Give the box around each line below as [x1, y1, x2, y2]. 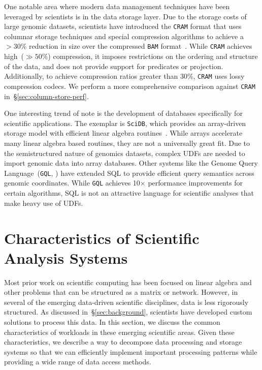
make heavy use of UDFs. [4, 197, 83, 208]
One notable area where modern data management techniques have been [4, 1, 230, 11]
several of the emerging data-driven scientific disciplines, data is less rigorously [4, 296, 249, 307]
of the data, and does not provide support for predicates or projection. [4, 60, 223, 71]
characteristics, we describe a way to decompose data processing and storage [4, 336, 242, 347]
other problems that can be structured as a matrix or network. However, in [4, 287, 238, 297]
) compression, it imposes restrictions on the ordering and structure [48, 51, 258, 61]
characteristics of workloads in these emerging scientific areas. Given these [4, 326, 235, 337]
